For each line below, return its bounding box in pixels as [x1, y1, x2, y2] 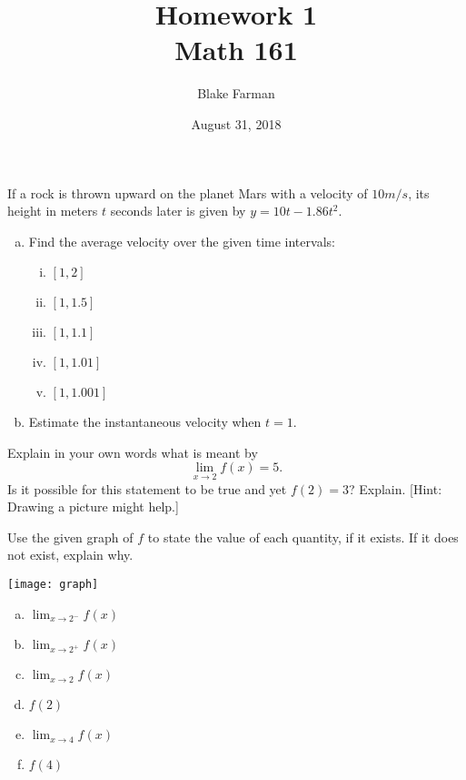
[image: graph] [7, 578, 99, 592]
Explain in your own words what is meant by [7, 442, 258, 461]
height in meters [7, 201, 98, 220]
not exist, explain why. [7, 545, 134, 564]
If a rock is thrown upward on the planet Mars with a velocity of [7, 183, 368, 202]
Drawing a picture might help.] [7, 497, 179, 516]
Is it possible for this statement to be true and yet [7, 479, 287, 498]
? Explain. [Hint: [348, 479, 442, 498]
